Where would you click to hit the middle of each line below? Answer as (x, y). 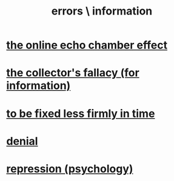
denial (22, 141)
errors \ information (102, 11)
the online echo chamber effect (87, 45)
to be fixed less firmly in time (81, 114)
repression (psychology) (70, 169)
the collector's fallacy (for (73, 73)
